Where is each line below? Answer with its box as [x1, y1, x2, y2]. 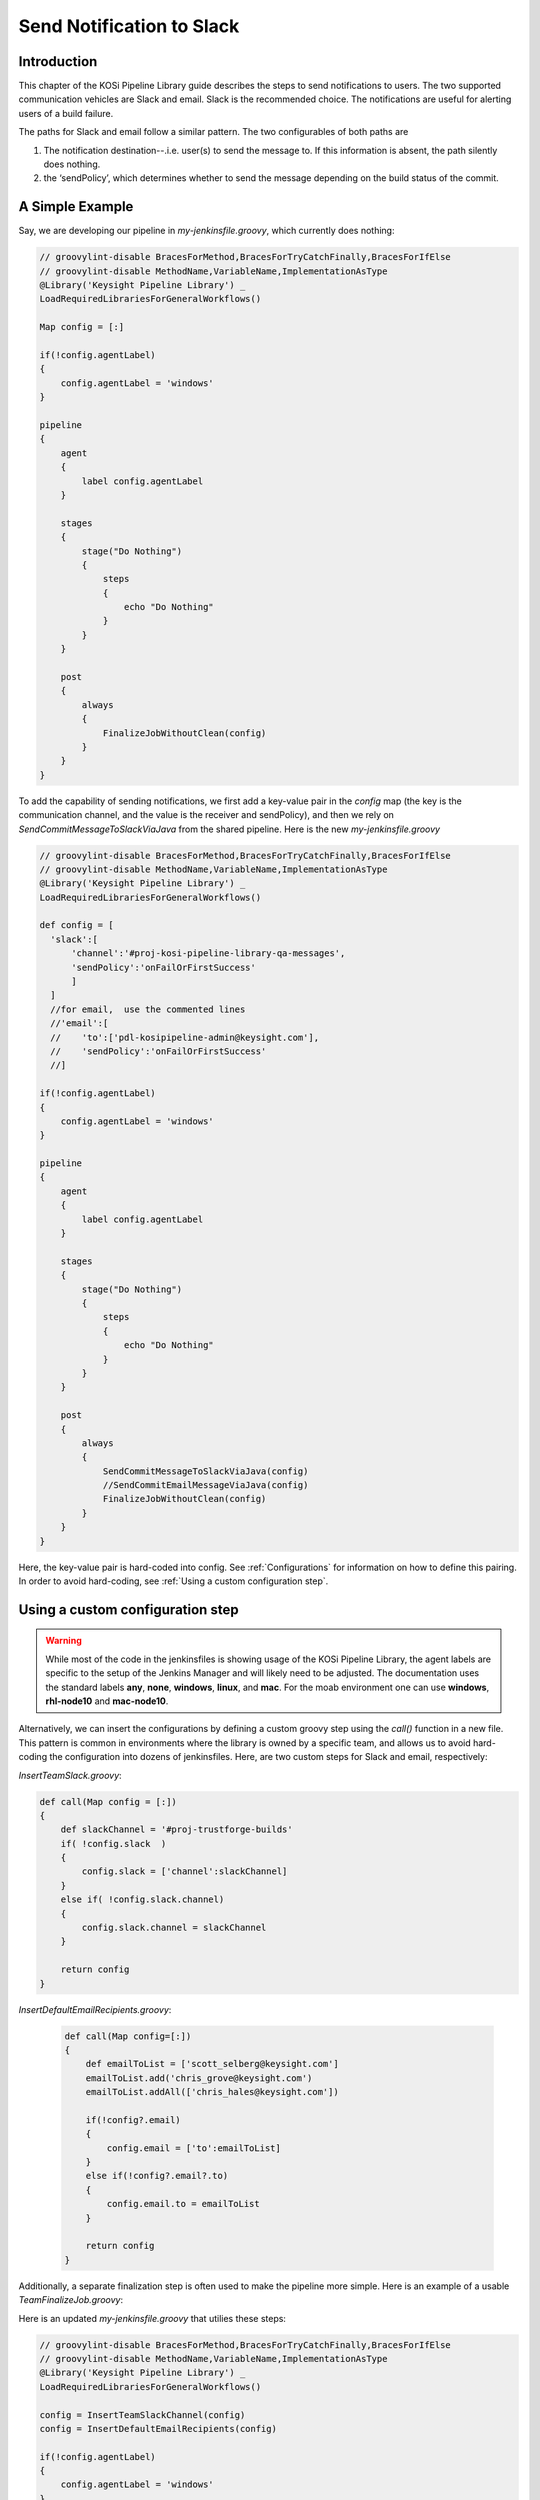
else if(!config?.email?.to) [85, 2170, 229, 2182]
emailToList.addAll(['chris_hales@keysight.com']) [85, 2086, 339, 2098]
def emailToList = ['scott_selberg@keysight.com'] [85, 2058, 339, 2070]
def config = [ [39, 920, 114, 931]
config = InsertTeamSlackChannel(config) [39, 2409, 246, 2420]
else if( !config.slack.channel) [60, 1894, 225, 1905]
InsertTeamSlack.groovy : [18, 1769, 122, 1781]
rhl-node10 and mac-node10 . [45, 1695, 169, 1707]
